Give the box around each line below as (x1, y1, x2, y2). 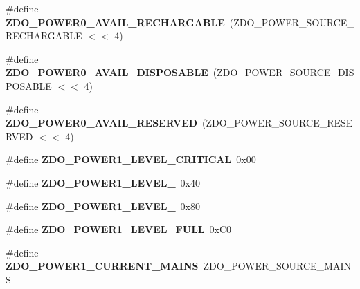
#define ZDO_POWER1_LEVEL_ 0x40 (6, 175, 201, 189)
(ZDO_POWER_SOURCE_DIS (213, 65, 354, 80)
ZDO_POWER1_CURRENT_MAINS (6, 259, 199, 273)
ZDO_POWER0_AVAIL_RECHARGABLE (6, 15, 225, 29)
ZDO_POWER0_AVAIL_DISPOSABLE (6, 65, 208, 80)
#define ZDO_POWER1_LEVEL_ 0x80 (6, 198, 201, 213)
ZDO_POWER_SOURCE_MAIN (203, 259, 352, 273)
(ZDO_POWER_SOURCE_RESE (202, 115, 353, 130)
